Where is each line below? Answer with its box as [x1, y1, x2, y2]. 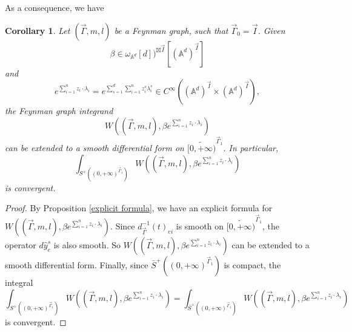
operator [5, 238, 36, 251]
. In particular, [223, 141, 279, 154]
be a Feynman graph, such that [114, 24, 228, 36]
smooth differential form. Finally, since [5, 258, 148, 271]
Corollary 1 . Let [5, 24, 70, 36]
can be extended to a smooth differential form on [5, 141, 184, 154]
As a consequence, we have [5, 1, 104, 13]
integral [5, 276, 33, 288]
